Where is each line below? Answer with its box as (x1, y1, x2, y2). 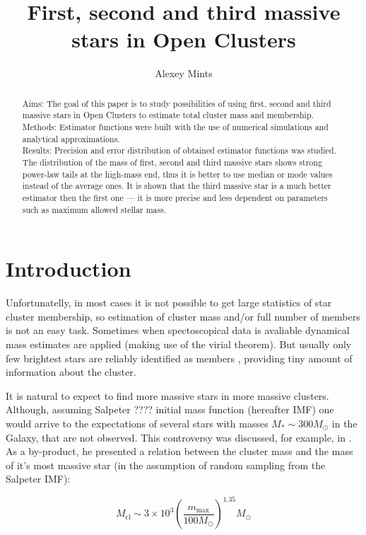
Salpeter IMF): (6, 471, 71, 486)
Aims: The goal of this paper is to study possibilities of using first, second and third (22, 97, 331, 109)
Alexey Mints (155, 66, 213, 81)
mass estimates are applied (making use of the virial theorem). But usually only (6, 336, 352, 351)
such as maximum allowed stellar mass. (22, 203, 167, 215)
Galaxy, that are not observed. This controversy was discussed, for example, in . (6, 430, 352, 444)
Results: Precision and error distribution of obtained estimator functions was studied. (22, 144, 336, 156)
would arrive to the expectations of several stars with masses (6, 415, 268, 430)
